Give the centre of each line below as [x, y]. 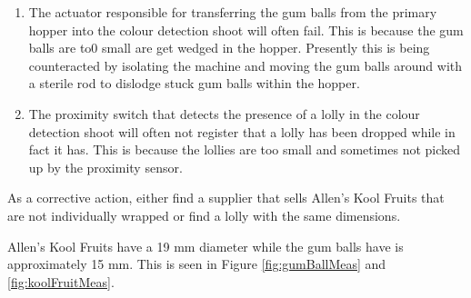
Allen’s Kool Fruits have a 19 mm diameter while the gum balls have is [205, 246]
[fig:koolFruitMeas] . [61, 281]
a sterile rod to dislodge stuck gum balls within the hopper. [194, 83]
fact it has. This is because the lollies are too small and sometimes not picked [245, 149]
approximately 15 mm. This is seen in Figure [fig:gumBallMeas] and [197, 264]
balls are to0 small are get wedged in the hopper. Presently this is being [229, 48]
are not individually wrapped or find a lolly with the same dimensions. [204, 215]
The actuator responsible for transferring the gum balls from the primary [233, 12]
